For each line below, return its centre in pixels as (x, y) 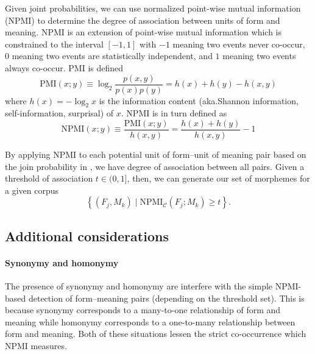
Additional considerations (87, 235)
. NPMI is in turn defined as (174, 113)
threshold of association (49, 178)
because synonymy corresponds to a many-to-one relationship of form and (143, 310)
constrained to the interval (54, 44)
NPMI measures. (36, 345)
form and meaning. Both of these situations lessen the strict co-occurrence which (156, 334)
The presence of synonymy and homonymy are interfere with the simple (139, 286)
